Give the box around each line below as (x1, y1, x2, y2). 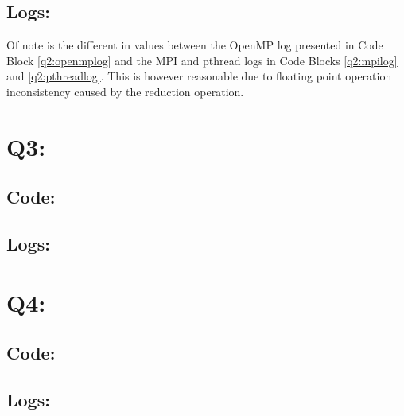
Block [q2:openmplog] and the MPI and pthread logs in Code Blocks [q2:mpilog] (6, 52, 398, 68)
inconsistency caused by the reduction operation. (6, 83, 244, 99)
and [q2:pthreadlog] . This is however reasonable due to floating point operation (6, 68, 392, 84)
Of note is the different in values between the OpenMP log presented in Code (6, 37, 383, 53)
